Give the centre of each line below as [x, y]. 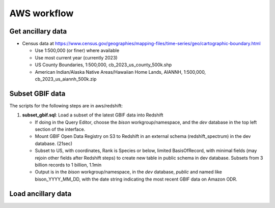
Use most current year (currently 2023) [76, 57]
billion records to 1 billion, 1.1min [68, 165]
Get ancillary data [38, 31]
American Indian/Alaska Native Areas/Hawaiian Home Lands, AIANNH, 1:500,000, [120, 72]
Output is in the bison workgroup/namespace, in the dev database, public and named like [129, 172]
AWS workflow [42, 13]
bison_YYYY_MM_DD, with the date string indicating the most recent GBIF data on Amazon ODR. [136, 179]
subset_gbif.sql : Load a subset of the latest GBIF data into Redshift [93, 115]
